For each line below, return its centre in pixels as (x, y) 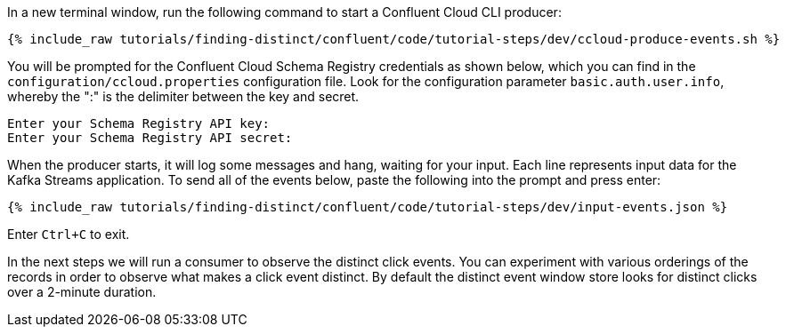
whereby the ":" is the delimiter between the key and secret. (183, 96)
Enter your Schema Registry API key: (139, 123)
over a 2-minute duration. (82, 292)
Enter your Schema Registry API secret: (150, 138)
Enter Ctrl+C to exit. (69, 234)
